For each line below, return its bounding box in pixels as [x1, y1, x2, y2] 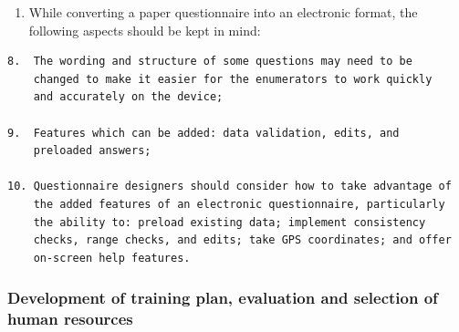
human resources [7, 307, 133, 330]
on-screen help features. [33, 251, 191, 265]
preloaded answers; [33, 144, 151, 158]
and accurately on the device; [33, 90, 224, 104]
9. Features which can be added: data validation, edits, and [7, 126, 400, 140]
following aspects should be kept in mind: [28, 20, 261, 39]
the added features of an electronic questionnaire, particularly [33, 197, 445, 211]
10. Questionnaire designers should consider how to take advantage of [7, 180, 452, 193]
